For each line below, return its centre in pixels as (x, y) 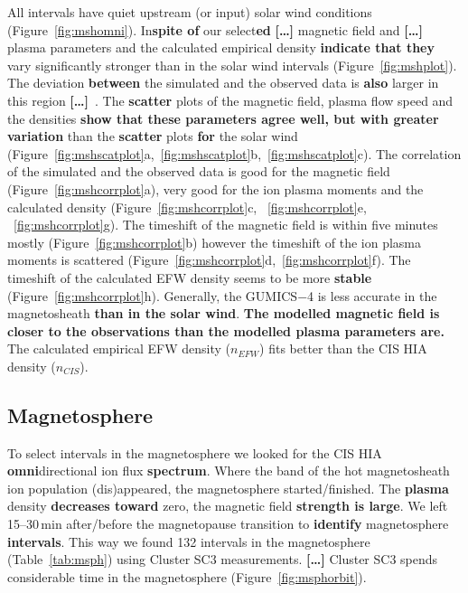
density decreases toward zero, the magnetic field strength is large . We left (228, 506)
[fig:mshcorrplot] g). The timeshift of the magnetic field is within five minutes (226, 225)
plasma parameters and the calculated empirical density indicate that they (221, 47)
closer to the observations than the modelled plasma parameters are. (226, 330)
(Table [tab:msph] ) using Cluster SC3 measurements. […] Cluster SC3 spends (223, 559)
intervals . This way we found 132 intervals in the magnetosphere (189, 541)
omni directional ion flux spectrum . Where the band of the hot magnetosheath (229, 471)
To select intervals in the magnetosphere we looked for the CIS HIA (195, 452)
